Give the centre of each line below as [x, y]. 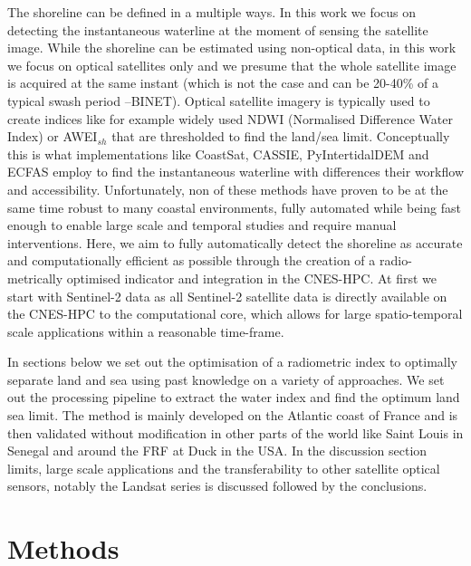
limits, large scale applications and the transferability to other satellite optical [224, 468]
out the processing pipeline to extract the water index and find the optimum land [234, 397]
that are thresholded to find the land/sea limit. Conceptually [281, 136]
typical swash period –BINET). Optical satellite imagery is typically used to [219, 100]
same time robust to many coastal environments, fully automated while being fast [234, 207]
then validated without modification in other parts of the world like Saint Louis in [235, 432]
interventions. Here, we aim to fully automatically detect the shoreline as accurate [235, 242]
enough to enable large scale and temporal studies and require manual [202, 225]
